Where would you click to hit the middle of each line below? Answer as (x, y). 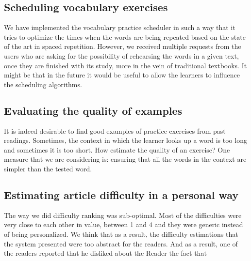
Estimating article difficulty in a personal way (121, 194)
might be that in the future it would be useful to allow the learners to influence (122, 75)
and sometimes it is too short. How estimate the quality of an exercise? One (117, 149)
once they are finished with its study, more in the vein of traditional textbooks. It (125, 65)
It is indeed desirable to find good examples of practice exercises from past (115, 130)
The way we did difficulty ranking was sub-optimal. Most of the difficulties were (123, 215)
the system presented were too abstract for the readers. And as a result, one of (121, 243)
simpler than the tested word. (48, 168)
